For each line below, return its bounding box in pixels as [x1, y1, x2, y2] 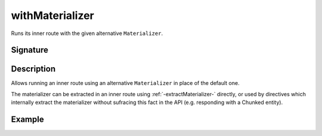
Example [11, 115, 44, 125]
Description [11, 64, 56, 74]
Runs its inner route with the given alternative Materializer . [11, 30, 163, 37]
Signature [11, 45, 49, 55]
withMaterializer [11, 9, 95, 22]
